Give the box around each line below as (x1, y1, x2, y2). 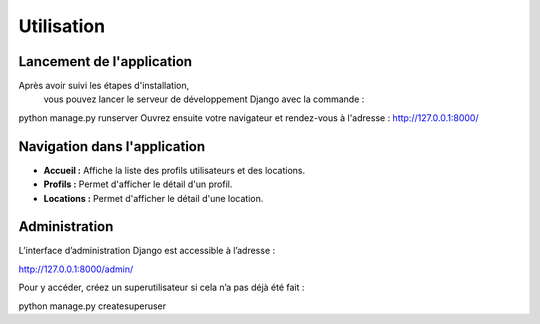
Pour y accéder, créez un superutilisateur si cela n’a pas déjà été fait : (18, 281, 305, 294)
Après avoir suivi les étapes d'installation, (18, 80, 190, 92)
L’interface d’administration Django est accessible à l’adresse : (18, 245, 276, 257)
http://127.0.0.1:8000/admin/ (18, 263, 134, 275)
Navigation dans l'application (18, 138, 206, 155)
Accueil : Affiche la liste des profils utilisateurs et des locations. (43, 164, 306, 176)
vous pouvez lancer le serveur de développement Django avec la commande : (43, 93, 365, 105)
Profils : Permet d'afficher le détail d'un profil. (43, 178, 233, 190)
